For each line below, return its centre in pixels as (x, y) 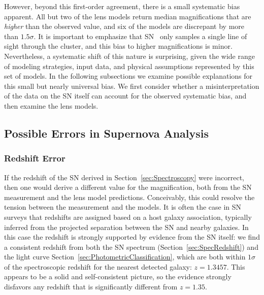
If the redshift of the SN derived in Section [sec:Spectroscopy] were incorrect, (124, 177)
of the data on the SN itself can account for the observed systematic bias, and (125, 96)
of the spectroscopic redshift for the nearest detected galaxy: (98, 266)
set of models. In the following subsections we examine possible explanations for (128, 76)
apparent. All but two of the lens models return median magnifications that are (128, 16)
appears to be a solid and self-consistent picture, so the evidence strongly (118, 276)
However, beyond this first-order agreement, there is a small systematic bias (122, 6)
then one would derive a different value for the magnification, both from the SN (128, 187)
